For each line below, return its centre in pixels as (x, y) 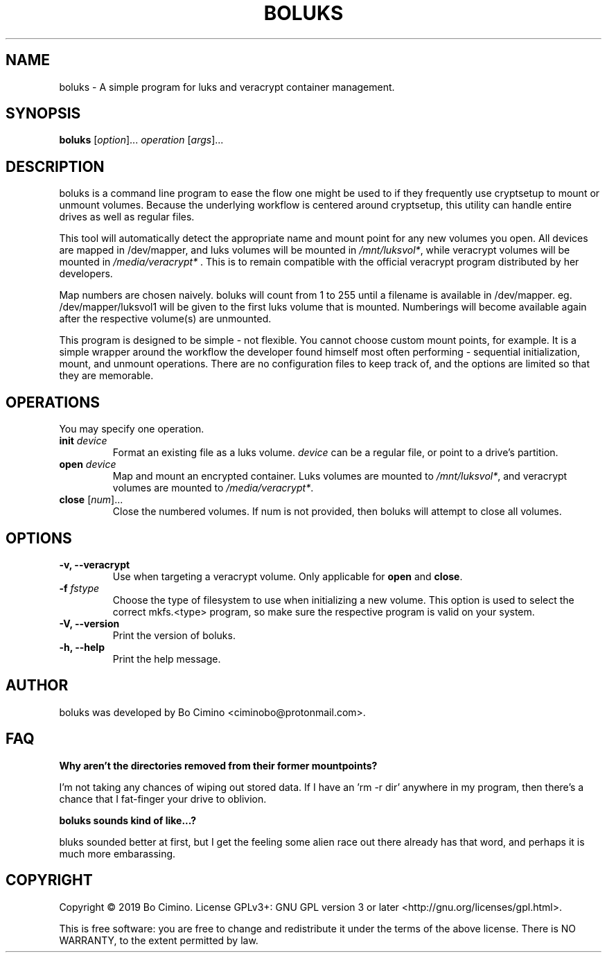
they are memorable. (106, 376)
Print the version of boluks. (174, 635)
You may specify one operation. (132, 429)
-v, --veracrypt (95, 564)
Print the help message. (167, 659)
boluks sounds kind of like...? (128, 820)
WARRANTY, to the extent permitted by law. (159, 940)
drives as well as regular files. (127, 217)
